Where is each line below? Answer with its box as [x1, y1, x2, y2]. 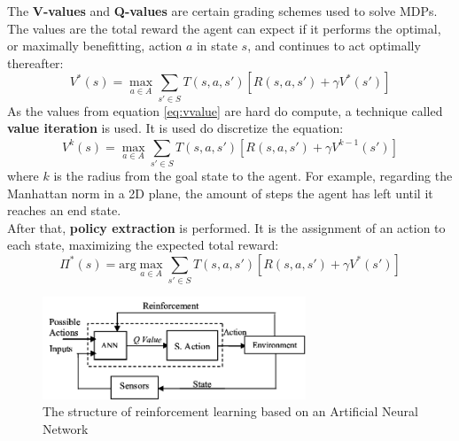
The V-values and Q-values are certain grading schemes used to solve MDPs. [7, 2, 438, 19]
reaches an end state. [7, 201, 121, 220]
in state [196, 36, 237, 55]
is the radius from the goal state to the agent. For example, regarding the [53, 166, 453, 185]
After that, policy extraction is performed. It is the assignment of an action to [7, 218, 446, 236]
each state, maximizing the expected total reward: [7, 236, 279, 254]
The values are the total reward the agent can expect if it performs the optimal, [7, 19, 441, 37]
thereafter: [7, 53, 64, 72]
